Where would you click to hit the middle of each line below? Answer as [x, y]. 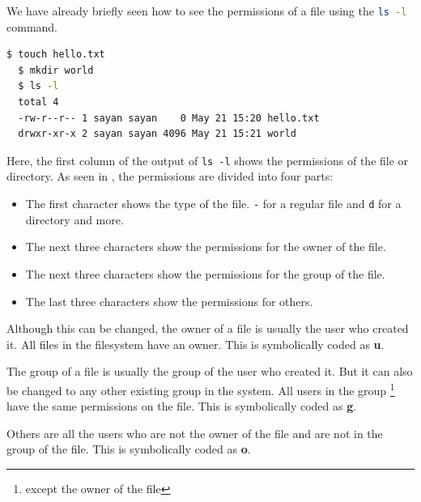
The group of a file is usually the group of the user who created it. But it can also [210, 371]
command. [32, 26]
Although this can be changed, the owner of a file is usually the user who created [208, 328]
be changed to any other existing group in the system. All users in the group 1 [201, 389]
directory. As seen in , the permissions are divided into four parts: [170, 176]
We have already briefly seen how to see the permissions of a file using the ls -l [207, 11]
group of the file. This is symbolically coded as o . [129, 449]
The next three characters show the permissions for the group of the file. [205, 273]
